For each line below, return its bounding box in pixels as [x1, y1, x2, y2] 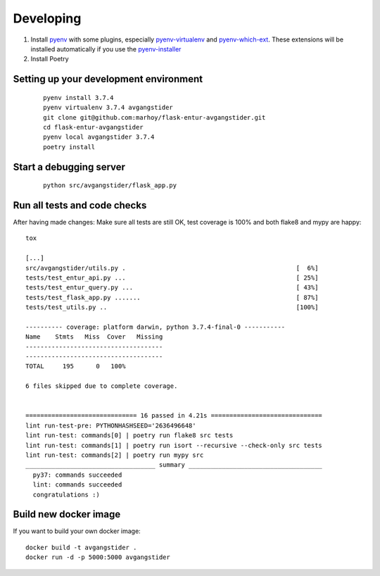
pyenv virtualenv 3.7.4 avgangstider [43, 104, 174, 112]
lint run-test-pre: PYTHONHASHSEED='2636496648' [25, 421, 196, 430]
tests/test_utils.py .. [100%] [25, 303, 319, 311]
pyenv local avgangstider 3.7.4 [43, 133, 155, 141]
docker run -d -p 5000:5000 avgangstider [25, 553, 170, 561]
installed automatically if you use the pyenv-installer [30, 44, 182, 53]
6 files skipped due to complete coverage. [25, 382, 178, 390]
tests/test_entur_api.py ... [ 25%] [25, 273, 319, 282]
